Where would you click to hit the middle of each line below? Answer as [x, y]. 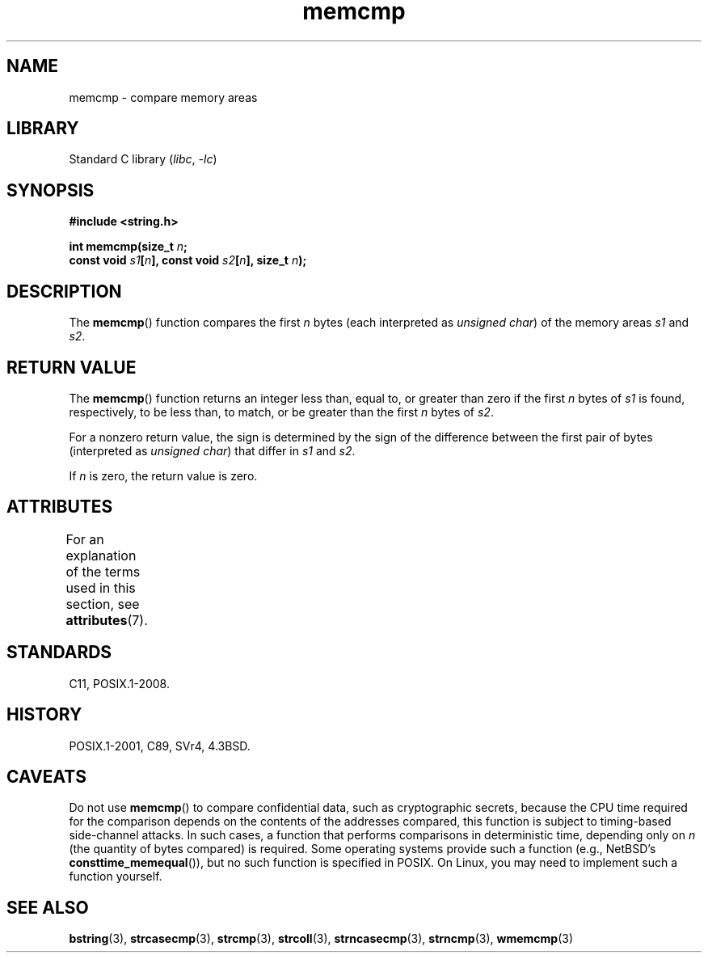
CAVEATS [46, 776]
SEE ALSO [48, 907]
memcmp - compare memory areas [163, 97]
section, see [103, 604]
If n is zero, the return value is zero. [163, 475]
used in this [101, 587]
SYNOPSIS [51, 190]
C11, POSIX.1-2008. [119, 683]
